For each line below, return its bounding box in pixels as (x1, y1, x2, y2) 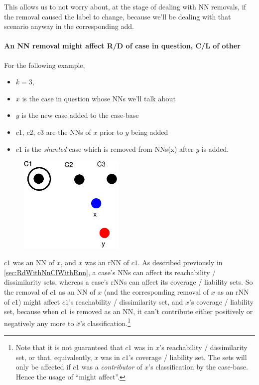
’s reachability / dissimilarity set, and (68, 296, 183, 307)
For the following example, (4, 59, 85, 70)
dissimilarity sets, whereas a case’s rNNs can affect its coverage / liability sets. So (4, 277, 253, 287)
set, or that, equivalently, (15, 352, 92, 362)
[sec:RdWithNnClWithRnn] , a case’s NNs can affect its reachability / (4, 267, 216, 277)
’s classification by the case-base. (148, 362, 248, 372)
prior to (100, 126, 123, 137)
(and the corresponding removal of (104, 286, 209, 297)
